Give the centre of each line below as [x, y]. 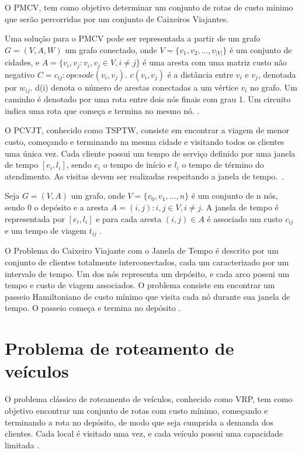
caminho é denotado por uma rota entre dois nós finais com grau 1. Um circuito [148, 99]
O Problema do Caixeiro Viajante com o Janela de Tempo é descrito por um [142, 250]
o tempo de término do [223, 165]
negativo [20, 74]
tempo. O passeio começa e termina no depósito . [93, 308]
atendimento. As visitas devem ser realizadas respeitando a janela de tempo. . [145, 176]
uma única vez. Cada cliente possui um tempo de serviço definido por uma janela [150, 153]
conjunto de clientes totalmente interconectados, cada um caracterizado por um [147, 262]
